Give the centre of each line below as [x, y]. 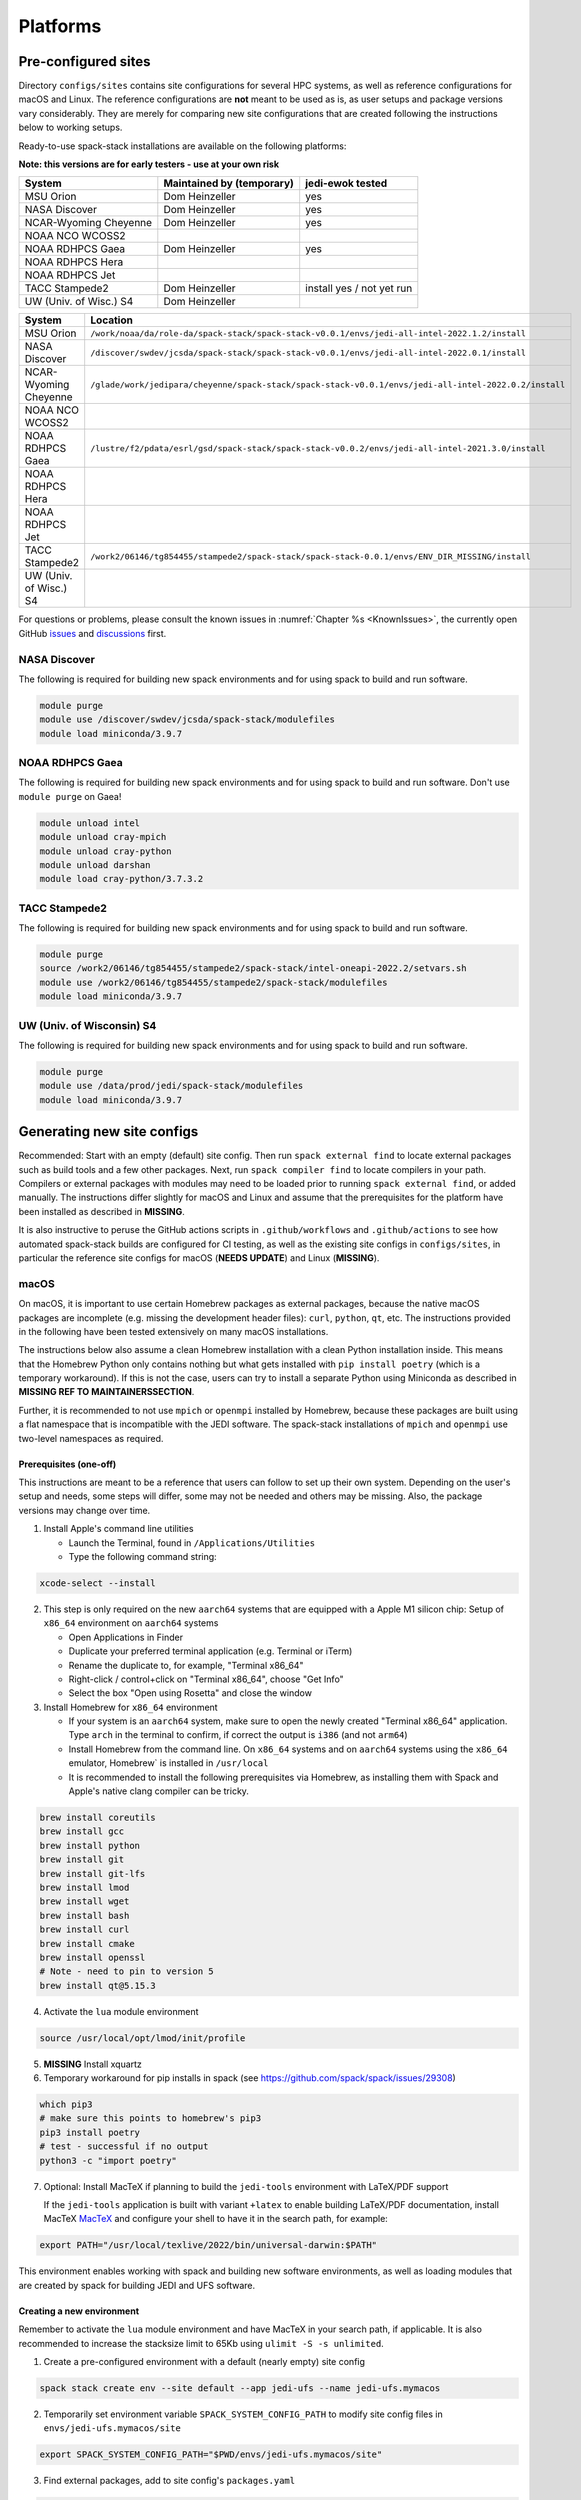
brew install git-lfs [92, 1873]
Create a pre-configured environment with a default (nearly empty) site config [204, 2361]
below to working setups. [70, 127]
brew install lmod [84, 1887]
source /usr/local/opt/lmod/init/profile [142, 2038]
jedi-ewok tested [346, 183]
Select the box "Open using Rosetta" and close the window [190, 1693]
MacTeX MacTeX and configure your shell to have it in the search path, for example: [216, 2219]
